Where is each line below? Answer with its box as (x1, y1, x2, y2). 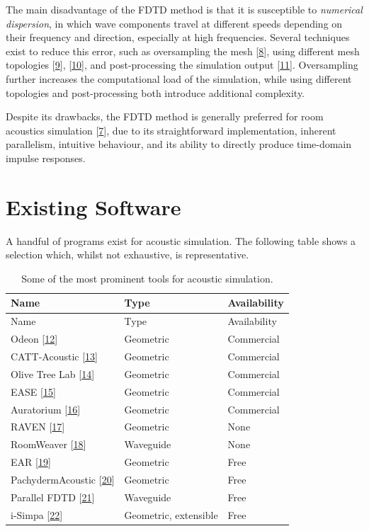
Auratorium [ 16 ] (11, 401, 81, 416)
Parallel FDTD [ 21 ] (11, 489, 95, 504)
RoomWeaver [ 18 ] (11, 437, 86, 452)
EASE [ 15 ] (11, 384, 56, 399)
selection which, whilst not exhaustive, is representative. (6, 247, 249, 262)
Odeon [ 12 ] (11, 331, 58, 346)
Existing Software (6, 192, 181, 221)
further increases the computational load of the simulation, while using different (6, 71, 352, 86)
